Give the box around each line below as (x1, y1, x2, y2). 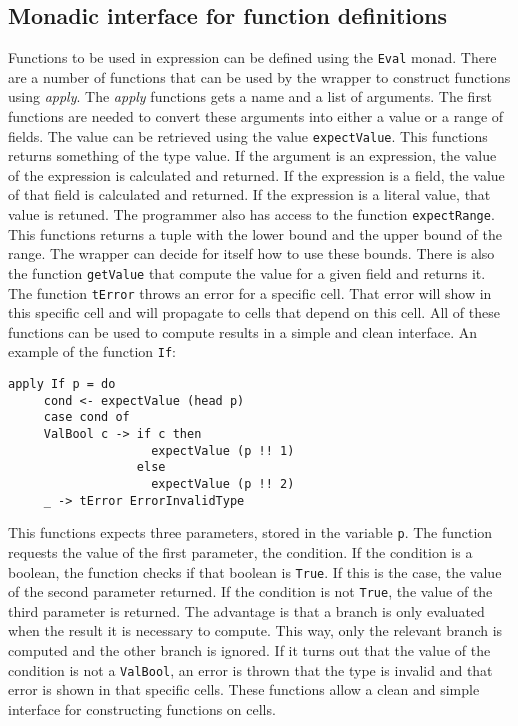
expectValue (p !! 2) (151, 477, 295, 492)
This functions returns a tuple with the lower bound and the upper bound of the (8, 223, 502, 244)
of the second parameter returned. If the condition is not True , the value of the (8, 581, 493, 602)
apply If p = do (8, 377, 116, 392)
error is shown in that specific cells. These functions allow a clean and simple (8, 679, 480, 700)
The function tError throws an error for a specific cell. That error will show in (8, 282, 492, 303)
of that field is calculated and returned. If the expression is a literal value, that (8, 184, 491, 205)
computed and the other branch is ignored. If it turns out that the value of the (8, 640, 491, 661)
